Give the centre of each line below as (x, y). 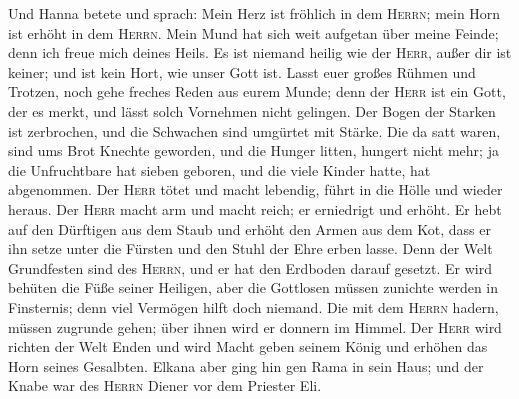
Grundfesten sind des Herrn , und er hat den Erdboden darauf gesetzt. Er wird (250, 267)
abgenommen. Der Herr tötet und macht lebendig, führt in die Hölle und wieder (255, 189)
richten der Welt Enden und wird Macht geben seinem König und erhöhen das (248, 346)
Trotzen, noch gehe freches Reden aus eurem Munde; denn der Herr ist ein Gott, (257, 91)
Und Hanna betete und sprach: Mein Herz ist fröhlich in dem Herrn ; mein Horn (254, 13)
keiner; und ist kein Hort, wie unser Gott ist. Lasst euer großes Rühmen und (242, 71)
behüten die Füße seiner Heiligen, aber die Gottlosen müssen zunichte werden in (253, 287)
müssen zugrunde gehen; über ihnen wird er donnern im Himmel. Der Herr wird (255, 326)
